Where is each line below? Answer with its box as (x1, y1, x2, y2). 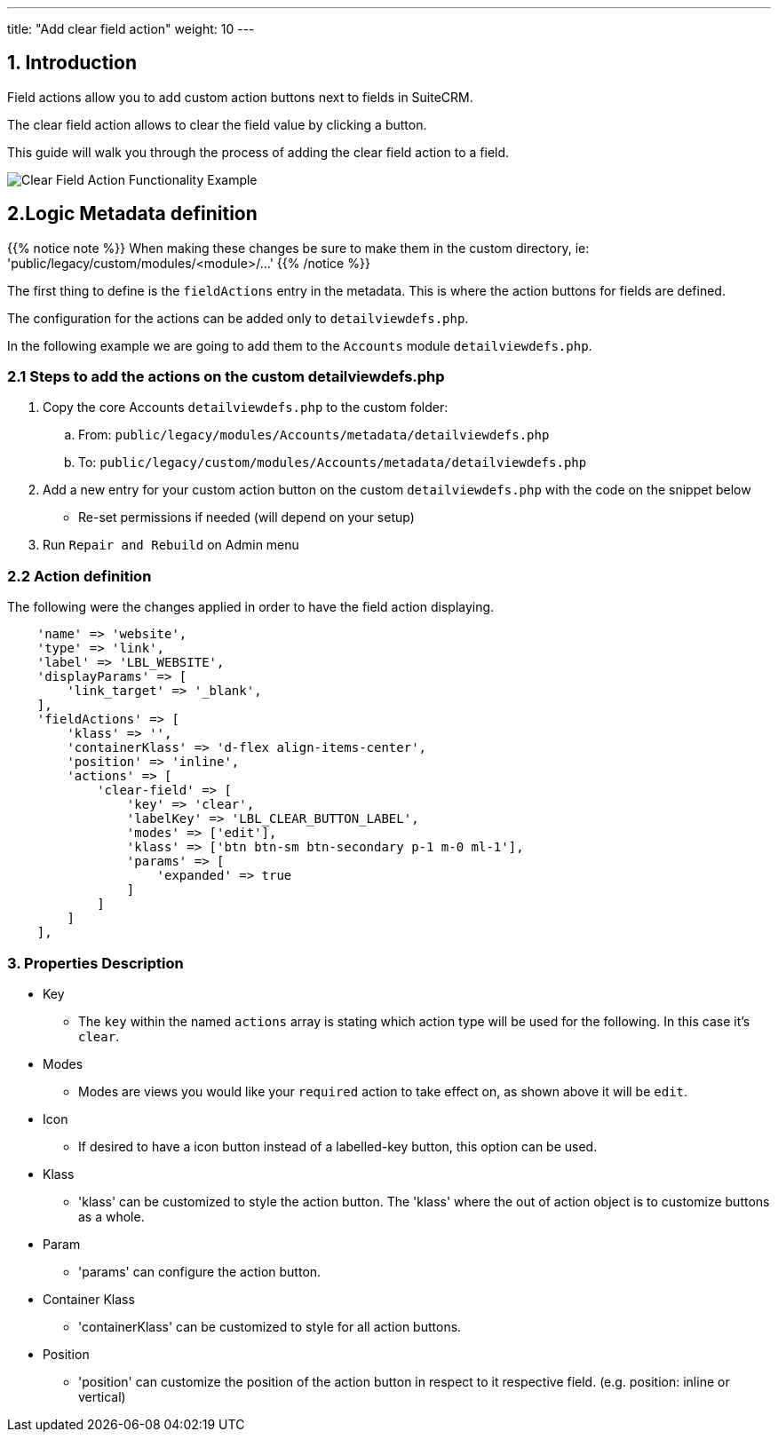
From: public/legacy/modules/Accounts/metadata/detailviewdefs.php (78, 427, 550, 443)
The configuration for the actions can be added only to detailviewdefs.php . (7, 310, 469, 326)
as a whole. (78, 1208, 145, 1224)
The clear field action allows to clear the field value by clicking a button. (7, 116, 427, 132)
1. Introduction (7, 51, 137, 75)
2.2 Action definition (7, 566, 152, 585)
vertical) (78, 1388, 126, 1404)
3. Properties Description (7, 953, 184, 972)
